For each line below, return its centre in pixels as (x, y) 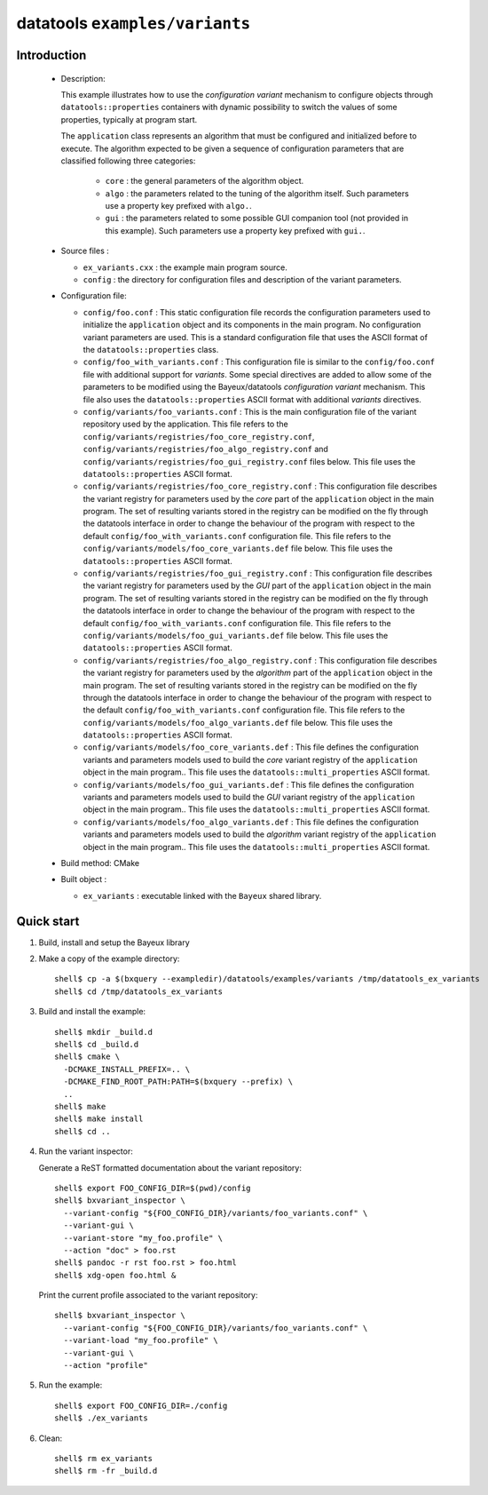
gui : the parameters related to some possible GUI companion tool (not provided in (256, 219)
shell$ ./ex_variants (101, 1418)
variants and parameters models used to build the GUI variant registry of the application (249, 797)
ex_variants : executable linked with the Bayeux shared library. (202, 895)
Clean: (51, 1438)
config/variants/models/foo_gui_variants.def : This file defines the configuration (248, 784)
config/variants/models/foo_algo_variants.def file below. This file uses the (238, 722)
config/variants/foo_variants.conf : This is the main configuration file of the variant (250, 411)
